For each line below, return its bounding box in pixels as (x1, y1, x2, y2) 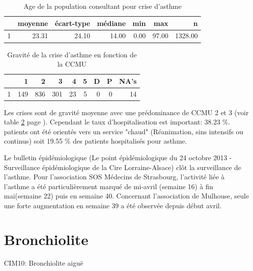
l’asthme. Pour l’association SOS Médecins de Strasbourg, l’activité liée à (4, 172, 225, 182)
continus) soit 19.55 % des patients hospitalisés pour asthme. (4, 136, 187, 146)
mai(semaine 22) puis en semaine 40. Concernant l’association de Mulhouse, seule (4, 191, 249, 201)
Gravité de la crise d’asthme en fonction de (7, 49, 137, 59)
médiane (97, 18, 126, 28)
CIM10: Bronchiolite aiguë (4, 257, 84, 268)
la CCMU (57, 59, 87, 69)
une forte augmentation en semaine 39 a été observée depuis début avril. (4, 200, 222, 210)
